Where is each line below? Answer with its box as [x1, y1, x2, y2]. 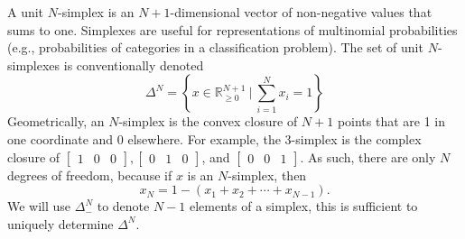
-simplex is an [57, 3, 135, 21]
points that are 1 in [337, 112, 446, 131]
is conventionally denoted [63, 55, 204, 74]
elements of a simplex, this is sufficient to [189, 197, 418, 216]
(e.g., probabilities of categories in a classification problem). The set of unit [7, 38, 423, 57]
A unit [7, 3, 44, 21]
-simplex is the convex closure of [118, 112, 298, 131]
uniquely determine [7, 214, 114, 233]
